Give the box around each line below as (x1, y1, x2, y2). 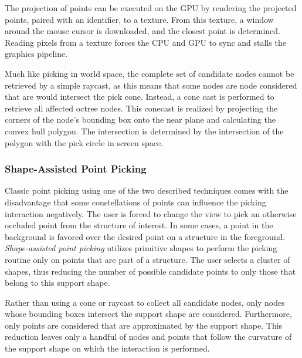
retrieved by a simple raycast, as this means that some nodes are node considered (5, 79, 297, 91)
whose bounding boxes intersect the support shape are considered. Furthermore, (5, 308, 292, 320)
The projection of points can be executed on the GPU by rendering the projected (5, 2, 297, 13)
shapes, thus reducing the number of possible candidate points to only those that (5, 265, 296, 277)
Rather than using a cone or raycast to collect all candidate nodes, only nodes (5, 296, 285, 308)
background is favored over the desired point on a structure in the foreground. (5, 230, 286, 242)
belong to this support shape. (5, 276, 110, 289)
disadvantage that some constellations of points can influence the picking (5, 195, 266, 208)
